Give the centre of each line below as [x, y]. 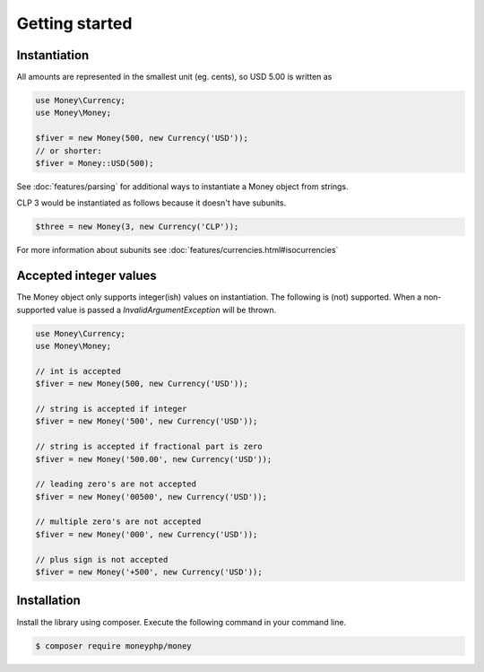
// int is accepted [78, 371]
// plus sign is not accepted [102, 559]
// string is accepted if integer [111, 409]
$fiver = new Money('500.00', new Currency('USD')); [154, 459]
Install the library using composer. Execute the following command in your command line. [181, 622]
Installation [48, 601]
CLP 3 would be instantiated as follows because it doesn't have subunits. [151, 203]
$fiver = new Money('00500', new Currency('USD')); [151, 497]
